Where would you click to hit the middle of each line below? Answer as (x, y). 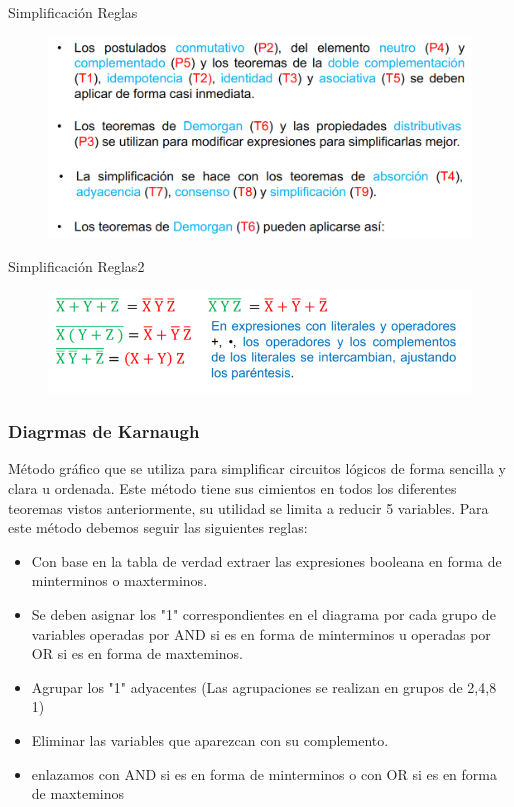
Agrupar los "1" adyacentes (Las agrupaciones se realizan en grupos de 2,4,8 (264, 686)
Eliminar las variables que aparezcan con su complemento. (210, 739)
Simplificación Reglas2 (76, 265)
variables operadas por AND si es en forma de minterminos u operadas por (261, 633)
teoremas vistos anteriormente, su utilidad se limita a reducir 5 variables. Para (248, 507)
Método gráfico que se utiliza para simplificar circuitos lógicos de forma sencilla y (257, 468)
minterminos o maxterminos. (119, 580)
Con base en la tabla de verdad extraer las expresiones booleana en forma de (266, 560)
